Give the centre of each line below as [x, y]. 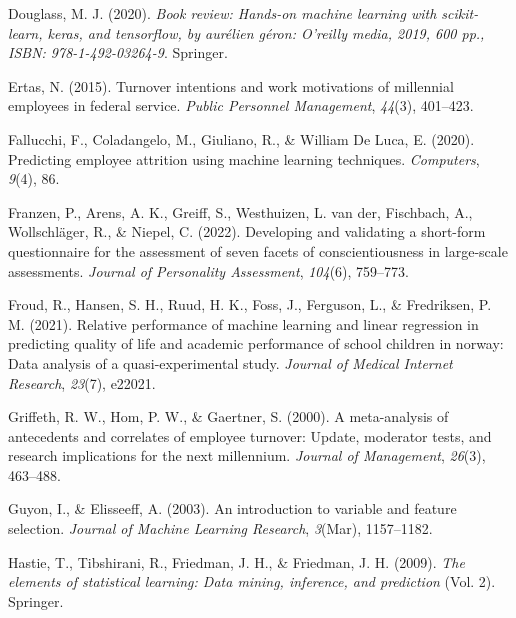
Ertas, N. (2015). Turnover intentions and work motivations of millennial [231, 85]
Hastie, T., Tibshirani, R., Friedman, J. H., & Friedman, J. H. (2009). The [236, 561]
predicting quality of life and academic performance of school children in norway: [256, 343]
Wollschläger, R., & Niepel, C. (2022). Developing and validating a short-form [247, 231]
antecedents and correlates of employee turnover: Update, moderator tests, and [250, 435]
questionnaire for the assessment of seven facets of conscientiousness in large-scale [258, 250]
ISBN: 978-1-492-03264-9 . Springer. [118, 52]
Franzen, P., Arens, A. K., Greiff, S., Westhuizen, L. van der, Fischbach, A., [240, 211]
